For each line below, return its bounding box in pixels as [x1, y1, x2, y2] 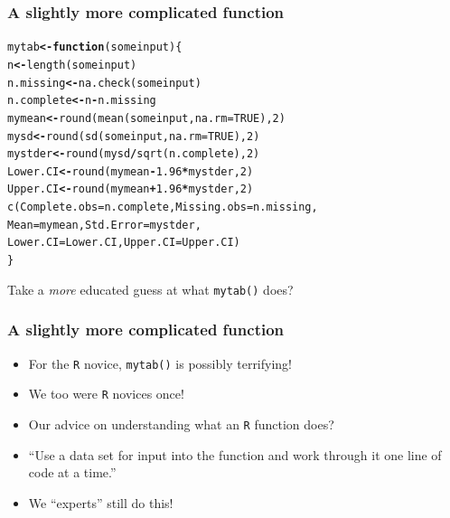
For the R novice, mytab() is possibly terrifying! [28, 353, 293, 372]
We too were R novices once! [28, 384, 184, 403]
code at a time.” [28, 463, 117, 482]
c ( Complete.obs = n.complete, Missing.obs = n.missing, [7, 201, 318, 214]
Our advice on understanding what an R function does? [28, 414, 334, 433]
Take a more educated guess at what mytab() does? [7, 279, 294, 298]
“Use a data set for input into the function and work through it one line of [28, 445, 442, 464]
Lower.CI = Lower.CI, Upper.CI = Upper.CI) [7, 236, 240, 250]
